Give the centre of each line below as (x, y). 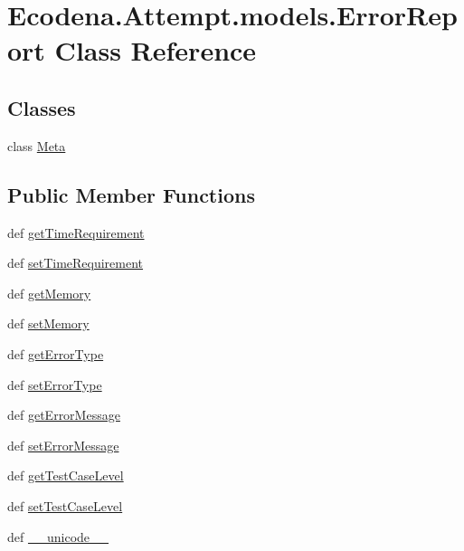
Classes (42, 107)
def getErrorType (56, 353)
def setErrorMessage (63, 445)
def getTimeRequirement (76, 232)
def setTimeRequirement (76, 263)
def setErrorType (55, 384)
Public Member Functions (131, 194)
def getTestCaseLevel (66, 475)
